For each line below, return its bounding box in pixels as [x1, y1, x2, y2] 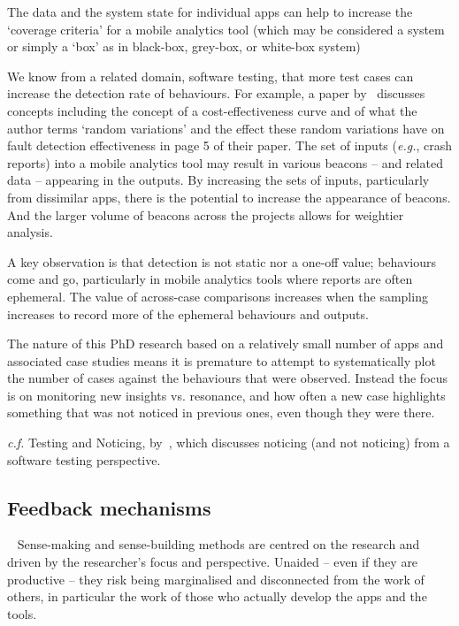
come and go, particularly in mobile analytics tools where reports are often [7, 270, 413, 288]
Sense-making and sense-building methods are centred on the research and [17, 535, 420, 553]
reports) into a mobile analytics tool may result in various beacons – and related [7, 153, 443, 172]
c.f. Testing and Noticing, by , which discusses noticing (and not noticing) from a [7, 433, 450, 452]
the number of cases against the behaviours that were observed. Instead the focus [7, 369, 448, 387]
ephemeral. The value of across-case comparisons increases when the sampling [7, 286, 428, 305]
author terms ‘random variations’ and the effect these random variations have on [7, 118, 445, 137]
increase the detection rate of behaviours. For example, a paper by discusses [7, 84, 425, 103]
